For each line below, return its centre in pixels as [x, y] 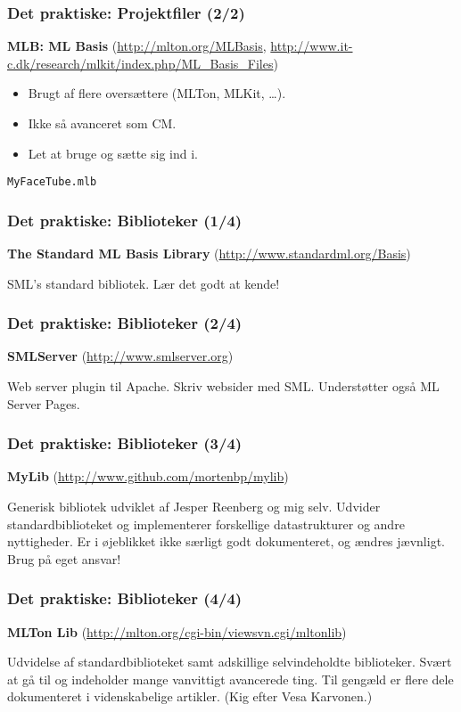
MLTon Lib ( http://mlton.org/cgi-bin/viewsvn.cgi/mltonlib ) [177, 631]
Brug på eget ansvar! [64, 558]
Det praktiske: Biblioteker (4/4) [125, 598]
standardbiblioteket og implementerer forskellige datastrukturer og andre [206, 524]
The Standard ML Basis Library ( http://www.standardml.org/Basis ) [209, 254]
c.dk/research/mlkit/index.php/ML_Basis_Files [140, 63]
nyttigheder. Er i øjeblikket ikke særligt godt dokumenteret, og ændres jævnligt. [226, 541]
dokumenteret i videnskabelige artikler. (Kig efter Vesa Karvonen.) [190, 696]
